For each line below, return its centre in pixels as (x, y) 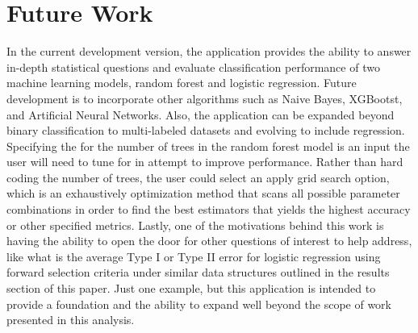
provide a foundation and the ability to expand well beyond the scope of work (199, 304)
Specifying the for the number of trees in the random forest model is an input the (208, 146)
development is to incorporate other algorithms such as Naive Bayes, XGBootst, (205, 98)
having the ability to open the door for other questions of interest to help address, (209, 241)
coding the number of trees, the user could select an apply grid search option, (198, 177)
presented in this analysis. (71, 320)
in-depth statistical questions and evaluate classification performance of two (193, 67)
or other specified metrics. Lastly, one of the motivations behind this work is (195, 225)
